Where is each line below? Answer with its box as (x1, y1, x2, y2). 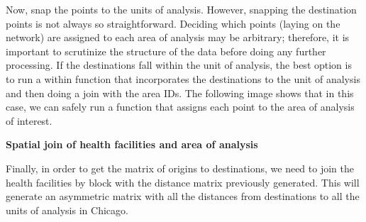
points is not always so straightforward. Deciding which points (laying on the (6, 16, 340, 30)
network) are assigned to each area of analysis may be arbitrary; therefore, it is (6, 30, 350, 45)
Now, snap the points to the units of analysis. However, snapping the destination (6, 2, 357, 16)
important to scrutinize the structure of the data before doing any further (6, 43, 326, 58)
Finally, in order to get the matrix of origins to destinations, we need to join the (6, 160, 354, 175)
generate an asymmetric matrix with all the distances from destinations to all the (6, 189, 360, 204)
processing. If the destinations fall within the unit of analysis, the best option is (6, 57, 352, 72)
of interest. (6, 113, 52, 128)
